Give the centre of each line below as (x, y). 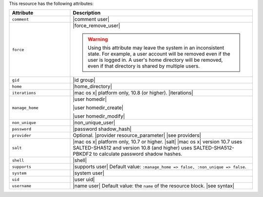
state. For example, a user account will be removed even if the (159, 54)
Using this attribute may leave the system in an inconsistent (156, 48)
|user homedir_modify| (99, 116)
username (22, 186)
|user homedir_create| (98, 108)
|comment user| (91, 19)
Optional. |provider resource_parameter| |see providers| (137, 135)
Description (87, 13)
